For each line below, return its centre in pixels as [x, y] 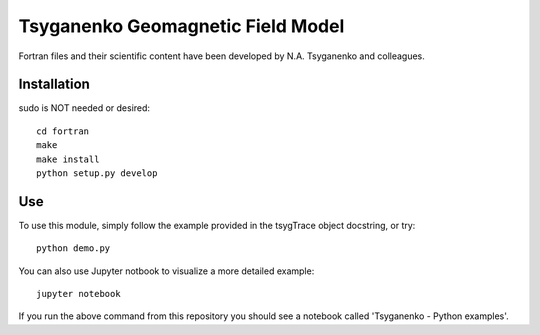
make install [68, 159]
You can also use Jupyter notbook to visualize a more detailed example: [166, 271]
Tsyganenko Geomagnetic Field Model [181, 26]
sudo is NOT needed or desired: [84, 108]
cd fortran [63, 131]
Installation [54, 84]
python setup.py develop [97, 173]
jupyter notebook [78, 294]
